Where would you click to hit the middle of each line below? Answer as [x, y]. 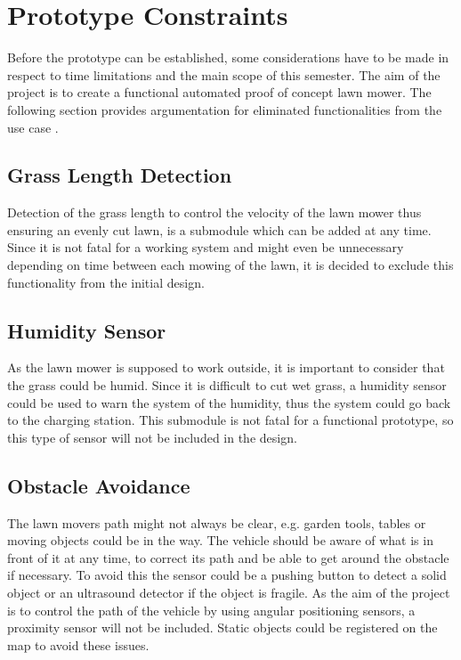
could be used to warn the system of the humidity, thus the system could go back [229, 402]
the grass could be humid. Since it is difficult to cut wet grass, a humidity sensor [227, 385]
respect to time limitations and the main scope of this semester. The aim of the [224, 74]
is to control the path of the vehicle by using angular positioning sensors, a [211, 610]
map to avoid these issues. [78, 644]
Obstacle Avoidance [99, 485]
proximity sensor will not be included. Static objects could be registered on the [222, 627]
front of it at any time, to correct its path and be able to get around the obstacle [228, 557]
